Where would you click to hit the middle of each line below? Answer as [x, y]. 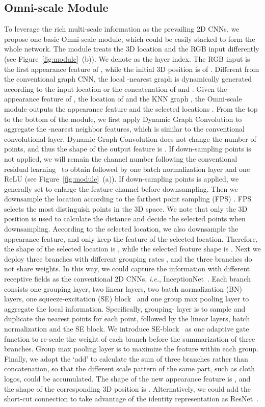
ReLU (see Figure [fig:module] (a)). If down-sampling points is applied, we [122, 179]
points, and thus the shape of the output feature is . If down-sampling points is [128, 149]
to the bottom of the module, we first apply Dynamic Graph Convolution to [123, 119]
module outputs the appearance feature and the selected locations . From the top [131, 108]
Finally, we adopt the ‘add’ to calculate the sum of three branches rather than [126, 358]
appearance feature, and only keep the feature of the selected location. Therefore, [131, 238]
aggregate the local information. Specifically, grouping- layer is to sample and [125, 308]
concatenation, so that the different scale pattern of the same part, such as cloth [130, 368]
